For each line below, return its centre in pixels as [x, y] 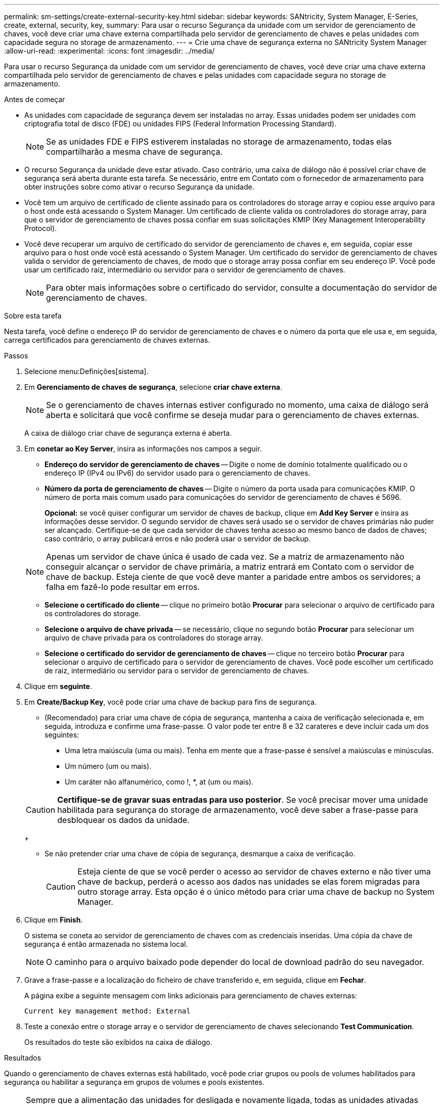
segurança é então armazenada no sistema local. [106, 944]
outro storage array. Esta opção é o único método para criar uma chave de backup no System [256, 892]
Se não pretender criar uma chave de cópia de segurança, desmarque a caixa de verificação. [200, 854]
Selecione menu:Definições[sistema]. [86, 371]
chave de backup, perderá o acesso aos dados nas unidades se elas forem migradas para [249, 882]
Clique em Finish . [54, 920]
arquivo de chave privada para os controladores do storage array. [154, 638]
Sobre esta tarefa [33, 316]
